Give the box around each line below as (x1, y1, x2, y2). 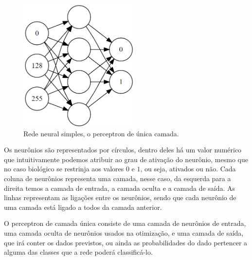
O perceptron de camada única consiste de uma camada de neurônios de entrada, (4, 218, 246, 228)
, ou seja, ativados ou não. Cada (140, 164, 236, 174)
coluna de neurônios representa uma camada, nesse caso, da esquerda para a (4, 173, 231, 183)
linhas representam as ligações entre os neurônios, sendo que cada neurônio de (4, 192, 236, 203)
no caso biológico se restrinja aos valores (4, 164, 124, 174)
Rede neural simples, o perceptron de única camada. (23, 128, 179, 138)
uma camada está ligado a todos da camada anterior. (4, 202, 162, 212)
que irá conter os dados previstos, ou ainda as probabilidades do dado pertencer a (4, 237, 248, 247)
